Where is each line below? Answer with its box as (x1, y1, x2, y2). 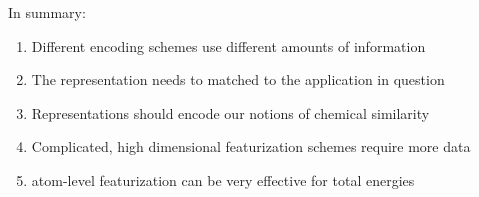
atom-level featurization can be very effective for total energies (31, 169, 415, 190)
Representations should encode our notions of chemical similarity (31, 102, 430, 123)
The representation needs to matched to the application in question (31, 69, 445, 90)
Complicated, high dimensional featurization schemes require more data (31, 136, 471, 157)
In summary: (8, 2, 86, 22)
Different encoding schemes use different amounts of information (31, 35, 426, 56)
